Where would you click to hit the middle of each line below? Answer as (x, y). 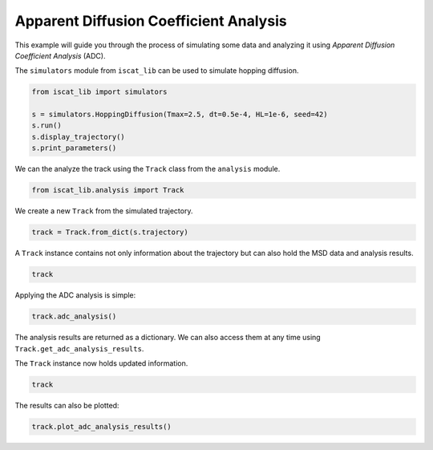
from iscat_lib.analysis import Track (108, 190)
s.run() (47, 126)
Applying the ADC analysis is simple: (75, 295)
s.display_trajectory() (79, 137)
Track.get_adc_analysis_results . (79, 348)
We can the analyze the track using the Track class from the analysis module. (148, 169)
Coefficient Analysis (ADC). (60, 55)
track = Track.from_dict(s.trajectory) (110, 232)
